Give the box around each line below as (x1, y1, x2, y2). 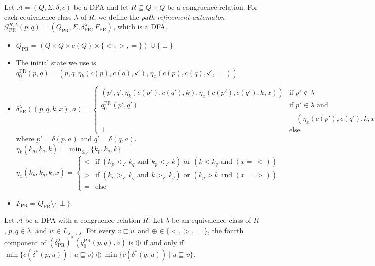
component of (4, 237, 46, 247)
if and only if (143, 237, 184, 247)
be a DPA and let (73, 2, 129, 12)
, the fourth (207, 225, 244, 236)
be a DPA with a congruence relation (25, 215, 141, 225)
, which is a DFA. (113, 21, 168, 32)
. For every (82, 225, 116, 236)
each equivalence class (4, 11, 72, 22)
